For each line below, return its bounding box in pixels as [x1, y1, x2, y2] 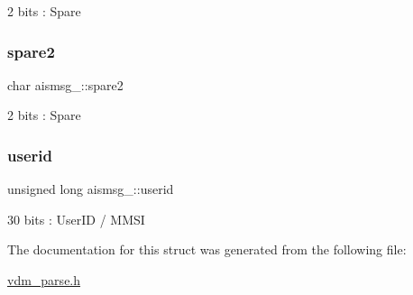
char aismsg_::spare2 [7, 75, 124, 94]
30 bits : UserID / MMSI [7, 209, 145, 228]
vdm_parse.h [7, 271, 81, 289]
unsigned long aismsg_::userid [7, 180, 174, 198]
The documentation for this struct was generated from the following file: [7, 240, 407, 259]
